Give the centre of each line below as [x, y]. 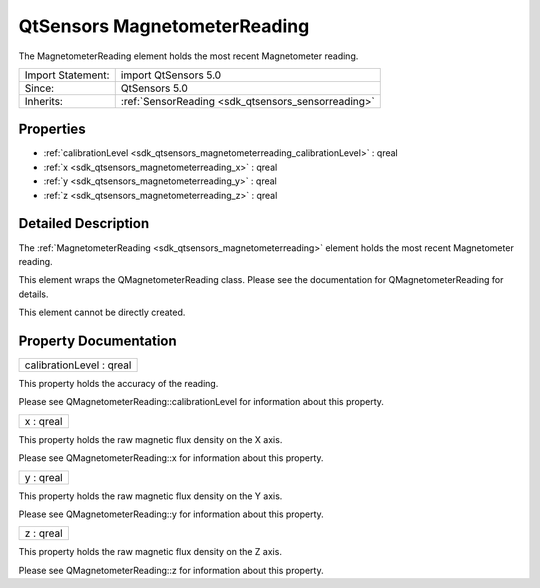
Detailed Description [84, 223]
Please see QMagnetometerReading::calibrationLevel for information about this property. [201, 402]
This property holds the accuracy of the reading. [118, 383]
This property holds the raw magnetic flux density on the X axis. [150, 439]
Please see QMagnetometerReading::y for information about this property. [171, 514]
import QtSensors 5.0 [171, 75]
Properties [52, 129]
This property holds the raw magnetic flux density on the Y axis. [150, 496]
